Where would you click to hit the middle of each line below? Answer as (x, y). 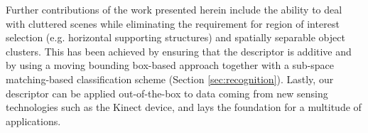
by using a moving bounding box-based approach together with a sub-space (170, 65)
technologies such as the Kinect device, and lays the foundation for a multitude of (184, 107)
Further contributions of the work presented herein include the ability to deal (174, 9)
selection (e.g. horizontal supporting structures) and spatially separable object (175, 37)
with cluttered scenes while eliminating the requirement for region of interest (173, 23)
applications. (33, 121)
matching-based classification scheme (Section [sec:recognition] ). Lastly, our (170, 79)
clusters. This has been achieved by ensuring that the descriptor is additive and (179, 51)
